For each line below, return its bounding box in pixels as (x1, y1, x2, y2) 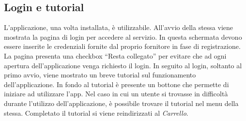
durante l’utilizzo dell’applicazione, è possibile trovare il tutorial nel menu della (4, 98, 239, 108)
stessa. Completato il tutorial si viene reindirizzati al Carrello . (4, 107, 188, 118)
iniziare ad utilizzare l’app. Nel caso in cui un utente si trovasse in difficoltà (4, 89, 228, 99)
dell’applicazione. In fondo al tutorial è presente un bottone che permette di (4, 79, 229, 89)
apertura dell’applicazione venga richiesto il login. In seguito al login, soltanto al (4, 60, 242, 70)
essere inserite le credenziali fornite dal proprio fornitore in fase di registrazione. (4, 41, 241, 51)
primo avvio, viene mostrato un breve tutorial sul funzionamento (4, 70, 196, 80)
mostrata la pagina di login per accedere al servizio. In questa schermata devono (4, 31, 242, 42)
